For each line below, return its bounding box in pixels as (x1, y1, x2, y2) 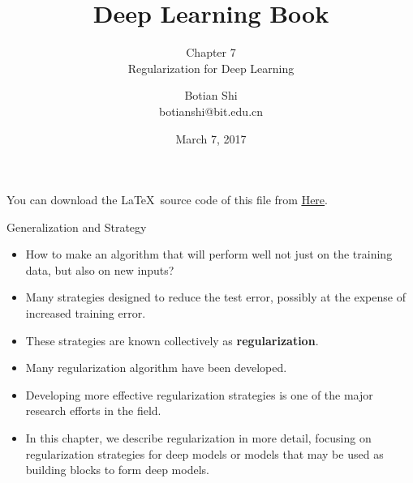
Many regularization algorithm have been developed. (25, 359, 287, 376)
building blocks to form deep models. (25, 461, 209, 478)
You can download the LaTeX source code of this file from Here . (6, 191, 328, 208)
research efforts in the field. (25, 402, 161, 419)
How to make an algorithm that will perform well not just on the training (25, 246, 393, 263)
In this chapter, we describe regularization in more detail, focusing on (25, 430, 372, 447)
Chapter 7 (186, 44, 236, 61)
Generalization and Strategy (6, 218, 147, 235)
